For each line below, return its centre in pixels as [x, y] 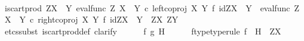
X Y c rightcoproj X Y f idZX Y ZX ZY [91, 19]
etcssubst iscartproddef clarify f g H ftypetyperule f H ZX [143, 31]
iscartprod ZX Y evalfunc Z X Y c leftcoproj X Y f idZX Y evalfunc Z [152, 7]
